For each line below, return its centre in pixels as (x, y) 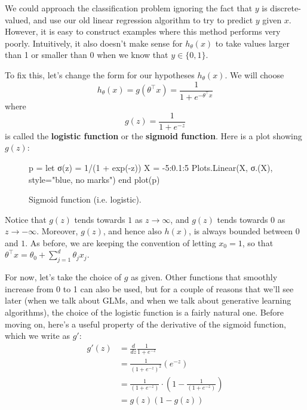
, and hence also (132, 231)
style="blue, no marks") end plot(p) (94, 179)
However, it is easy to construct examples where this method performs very (143, 31)
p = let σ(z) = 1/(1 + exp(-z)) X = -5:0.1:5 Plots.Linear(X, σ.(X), (151, 167)
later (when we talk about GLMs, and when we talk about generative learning (148, 300)
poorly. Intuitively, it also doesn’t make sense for (94, 43)
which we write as (37, 336)
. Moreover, (57, 231)
